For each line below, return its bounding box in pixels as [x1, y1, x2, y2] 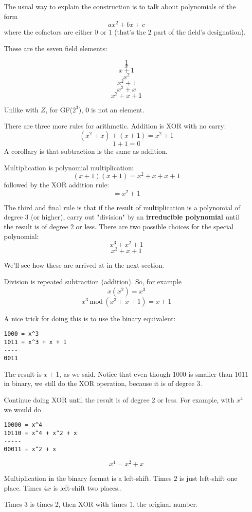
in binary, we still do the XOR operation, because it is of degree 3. [4, 378, 202, 388]
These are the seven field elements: [4, 43, 108, 53]
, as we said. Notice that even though [59, 368, 171, 379]
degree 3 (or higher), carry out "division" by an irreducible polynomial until [4, 212, 239, 222]
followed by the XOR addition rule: [4, 180, 109, 190]
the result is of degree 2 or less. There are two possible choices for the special [4, 221, 234, 232]
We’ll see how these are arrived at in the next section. [4, 260, 164, 270]
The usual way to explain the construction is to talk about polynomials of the [4, 1, 236, 11]
